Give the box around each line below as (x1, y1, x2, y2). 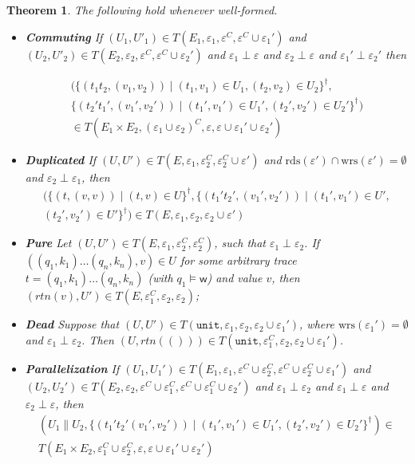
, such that (214, 234, 266, 251)
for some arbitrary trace (180, 252, 297, 269)
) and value (207, 269, 263, 286)
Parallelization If (25, 360, 120, 376)
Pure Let (25, 234, 72, 251)
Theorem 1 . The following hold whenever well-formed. (6, 2, 278, 18)
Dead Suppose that (25, 316, 120, 332)
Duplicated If (25, 151, 97, 167)
